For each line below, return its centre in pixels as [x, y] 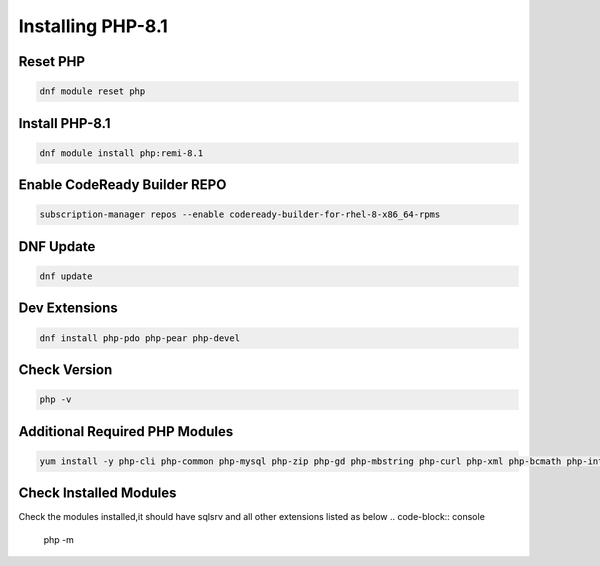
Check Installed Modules [97, 493]
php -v [55, 399]
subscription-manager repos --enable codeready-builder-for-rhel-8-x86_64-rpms [240, 214]
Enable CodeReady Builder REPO [122, 185]
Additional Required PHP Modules [126, 431]
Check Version [65, 369]
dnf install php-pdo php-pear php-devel [139, 338]
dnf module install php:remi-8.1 [121, 153]
